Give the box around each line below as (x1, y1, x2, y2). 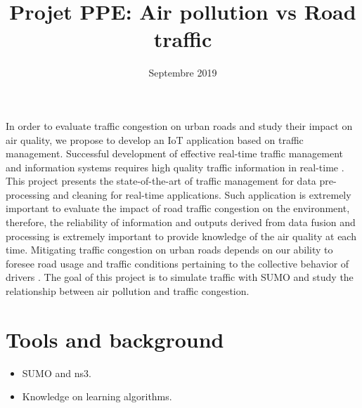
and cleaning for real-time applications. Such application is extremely (53, 187, 351, 202)
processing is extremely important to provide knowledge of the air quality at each (6, 228, 356, 243)
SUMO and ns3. (22, 365, 91, 380)
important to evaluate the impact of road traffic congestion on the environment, (6, 201, 350, 216)
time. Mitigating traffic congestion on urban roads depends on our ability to (6, 242, 333, 257)
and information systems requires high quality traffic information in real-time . (6, 159, 344, 174)
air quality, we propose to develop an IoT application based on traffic (6, 132, 304, 147)
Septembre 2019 (148, 65, 217, 80)
